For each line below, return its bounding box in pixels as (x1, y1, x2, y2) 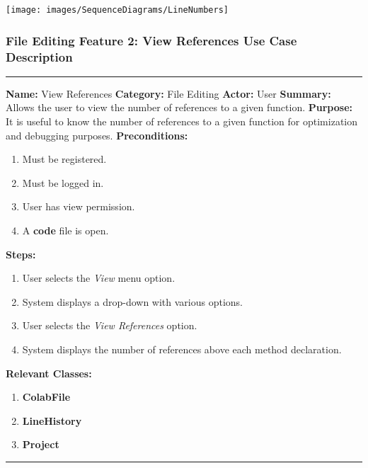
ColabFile (22, 389, 71, 404)
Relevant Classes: (6, 365, 92, 380)
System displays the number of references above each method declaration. (22, 341, 342, 356)
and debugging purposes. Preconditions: (6, 127, 188, 142)
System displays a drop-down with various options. (22, 294, 243, 309)
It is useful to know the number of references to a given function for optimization (6, 113, 357, 128)
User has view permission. (22, 199, 135, 214)
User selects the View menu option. (22, 270, 176, 285)
